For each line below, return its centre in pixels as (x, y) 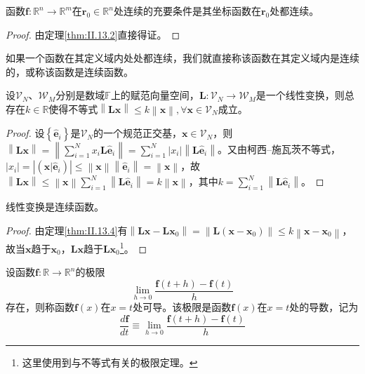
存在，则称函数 (40, 307)
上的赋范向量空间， (155, 95)
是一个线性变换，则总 (305, 95)
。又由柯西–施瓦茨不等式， (279, 149)
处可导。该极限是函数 (182, 307)
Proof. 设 (25, 133)
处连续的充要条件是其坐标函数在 (187, 11)
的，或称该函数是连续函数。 (69, 71)
